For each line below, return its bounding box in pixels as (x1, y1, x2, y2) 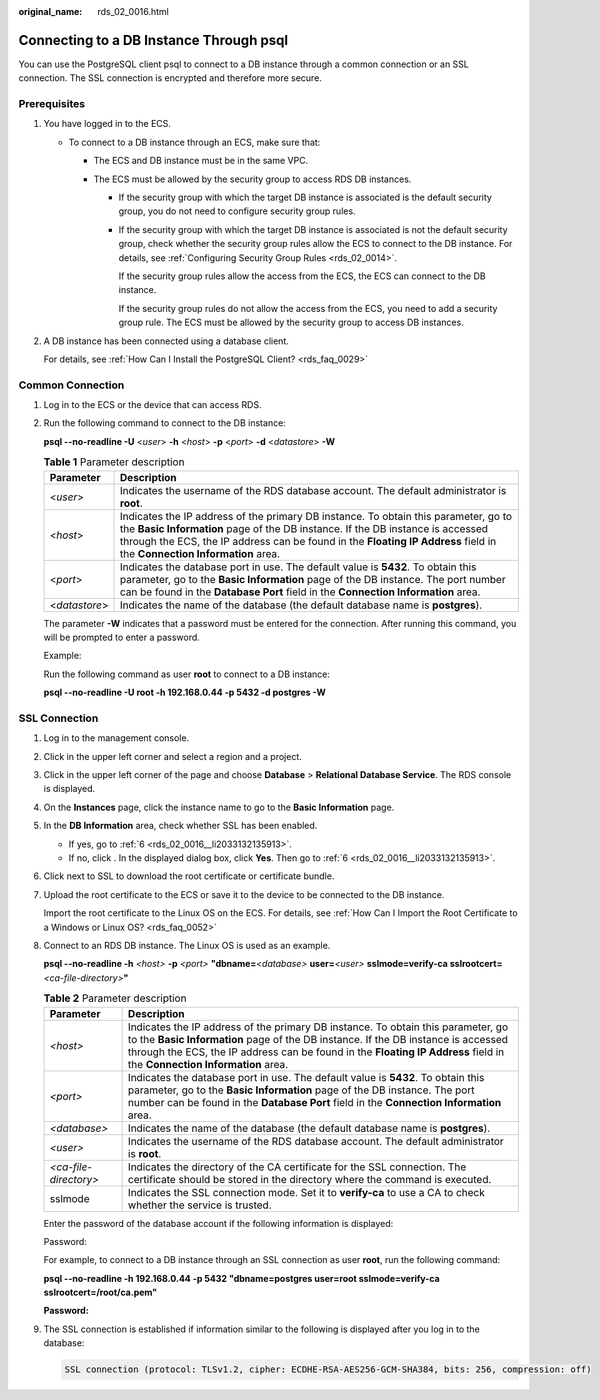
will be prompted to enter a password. (43, 631, 200, 643)
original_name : (18, 6, 83, 17)
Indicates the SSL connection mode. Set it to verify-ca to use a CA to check (127, 1185, 485, 1199)
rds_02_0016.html (97, 6, 169, 17)
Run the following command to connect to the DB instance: (43, 417, 287, 429)
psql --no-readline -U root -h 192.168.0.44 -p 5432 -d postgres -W (43, 686, 326, 699)
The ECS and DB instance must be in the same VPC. (93, 155, 309, 167)
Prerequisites (18, 97, 85, 111)
